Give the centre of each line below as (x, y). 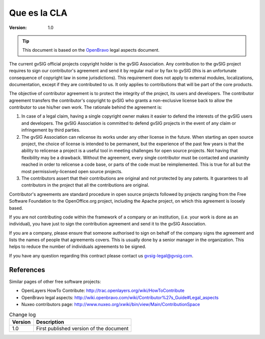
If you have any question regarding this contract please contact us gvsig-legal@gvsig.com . (101, 255)
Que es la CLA (38, 13)
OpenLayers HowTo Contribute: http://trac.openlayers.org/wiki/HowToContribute (103, 291)
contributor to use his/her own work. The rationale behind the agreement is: (86, 107)
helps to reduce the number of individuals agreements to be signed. (78, 247)
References (27, 270)
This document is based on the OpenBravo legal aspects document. (91, 50)
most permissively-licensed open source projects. (72, 171)
